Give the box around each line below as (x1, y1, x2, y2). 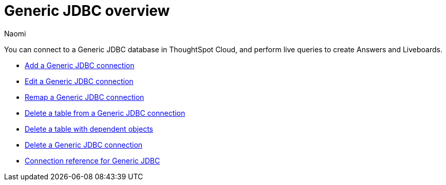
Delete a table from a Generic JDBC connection (25, 108, 185, 117)
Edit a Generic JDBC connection (25, 76, 134, 86)
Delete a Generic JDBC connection (25, 140, 143, 149)
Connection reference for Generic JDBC (25, 156, 160, 165)
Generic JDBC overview (4, 2, 170, 19)
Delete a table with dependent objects (25, 124, 153, 133)
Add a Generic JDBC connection (25, 60, 135, 70)
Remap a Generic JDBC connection (25, 92, 144, 101)
